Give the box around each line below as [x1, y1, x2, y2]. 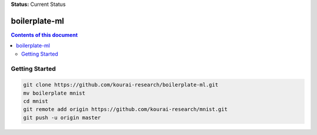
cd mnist [23, 98, 49, 105]
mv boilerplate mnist [23, 89, 86, 96]
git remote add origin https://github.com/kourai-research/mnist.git [23, 106, 228, 113]
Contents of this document [11, 31, 78, 38]
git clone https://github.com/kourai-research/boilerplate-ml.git [23, 82, 218, 88]
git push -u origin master [23, 114, 101, 121]
